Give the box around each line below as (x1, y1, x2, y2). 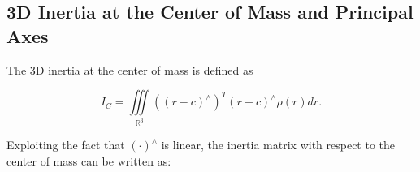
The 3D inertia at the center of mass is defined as (6, 61, 253, 78)
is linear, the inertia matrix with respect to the (161, 136, 396, 153)
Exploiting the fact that (6, 136, 125, 153)
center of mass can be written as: (6, 152, 171, 169)
